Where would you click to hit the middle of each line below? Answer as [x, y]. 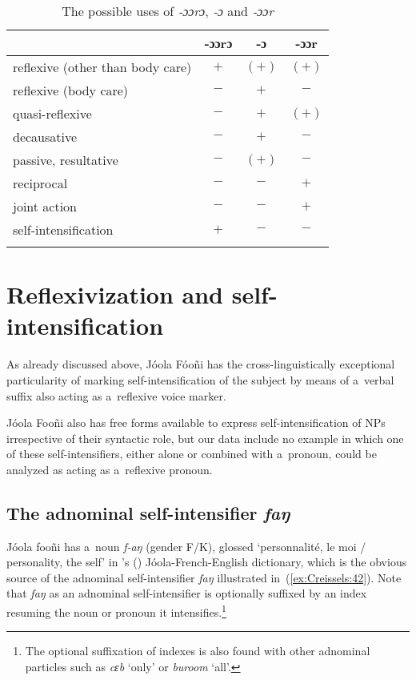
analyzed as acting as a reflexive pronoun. [110, 469]
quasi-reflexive [52, 113]
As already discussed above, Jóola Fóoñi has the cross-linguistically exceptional [201, 364]
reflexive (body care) [71, 90]
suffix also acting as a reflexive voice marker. [116, 395]
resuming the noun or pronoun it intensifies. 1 [116, 611]
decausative [45, 137]
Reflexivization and [115, 294]
